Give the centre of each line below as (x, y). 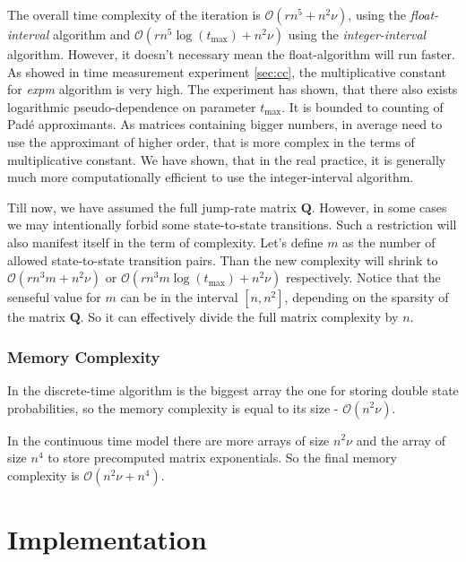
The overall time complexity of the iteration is (134, 14)
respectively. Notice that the (363, 277)
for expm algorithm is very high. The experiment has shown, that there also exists (233, 89)
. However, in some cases (379, 207)
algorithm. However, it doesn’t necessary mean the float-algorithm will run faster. (231, 54)
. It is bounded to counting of (362, 106)
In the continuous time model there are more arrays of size (168, 440)
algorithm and (92, 34)
